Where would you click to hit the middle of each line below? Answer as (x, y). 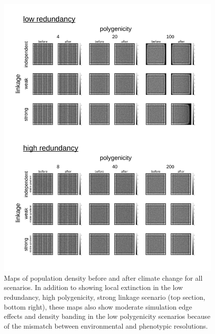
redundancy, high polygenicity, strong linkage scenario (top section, (105, 297)
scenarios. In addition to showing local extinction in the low (94, 287)
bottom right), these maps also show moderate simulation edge (98, 306)
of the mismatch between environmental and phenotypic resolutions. (106, 325)
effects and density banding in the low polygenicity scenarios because (107, 316)
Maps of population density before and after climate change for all (103, 278)
